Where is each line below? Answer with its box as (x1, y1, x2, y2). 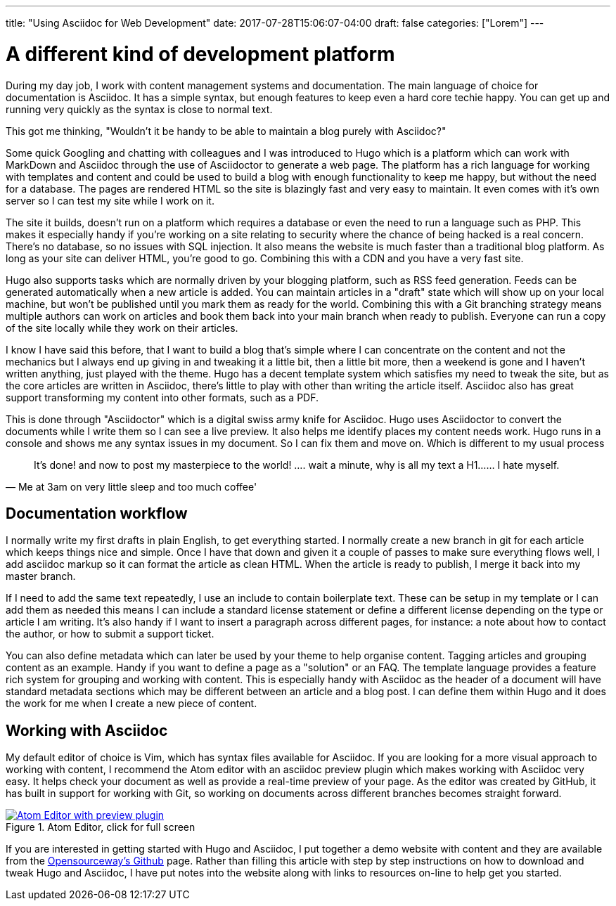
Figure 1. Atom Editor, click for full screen (6, 821, 195, 834)
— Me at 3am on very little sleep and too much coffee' (6, 480, 257, 493)
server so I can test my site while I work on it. (6, 194, 214, 207)
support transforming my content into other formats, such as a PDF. (6, 391, 319, 403)
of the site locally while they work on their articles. (6, 321, 238, 334)
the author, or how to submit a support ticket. (6, 628, 214, 640)
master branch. (6, 570, 76, 583)
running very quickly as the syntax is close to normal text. (6, 103, 273, 115)
